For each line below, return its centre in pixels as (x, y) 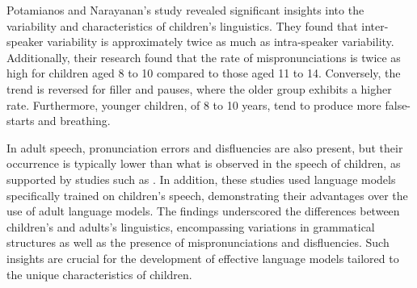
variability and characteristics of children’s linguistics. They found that (182, 25)
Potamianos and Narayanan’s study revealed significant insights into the (185, 10)
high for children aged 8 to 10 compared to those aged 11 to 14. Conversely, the (204, 73)
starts (21, 121)
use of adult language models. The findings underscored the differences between (203, 211)
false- (398, 104)
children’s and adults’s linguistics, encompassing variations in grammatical (191, 226)
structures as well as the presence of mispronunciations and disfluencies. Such (198, 242)
